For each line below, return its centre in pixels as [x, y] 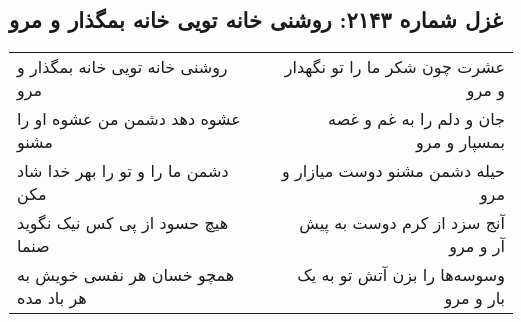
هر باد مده [52, 298]
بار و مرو [474, 298]
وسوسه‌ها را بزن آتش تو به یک [401, 275]
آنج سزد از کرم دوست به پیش [402, 223]
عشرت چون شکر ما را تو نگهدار [394, 67]
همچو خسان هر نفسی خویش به [126, 275]
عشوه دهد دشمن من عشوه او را [129, 119]
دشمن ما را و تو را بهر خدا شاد [123, 171]
